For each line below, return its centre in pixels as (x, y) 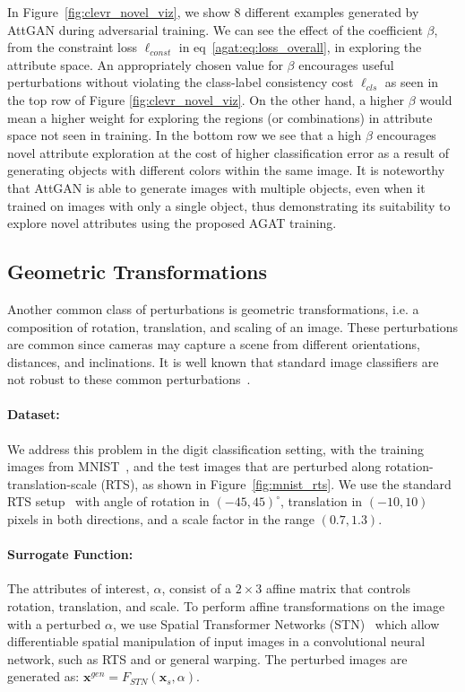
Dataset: (34, 414)
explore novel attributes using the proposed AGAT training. (172, 223)
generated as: (43, 676)
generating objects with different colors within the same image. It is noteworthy (226, 170)
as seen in (412, 82)
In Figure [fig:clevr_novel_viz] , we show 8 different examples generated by (213, 12)
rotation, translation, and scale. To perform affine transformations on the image (226, 606)
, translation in (322, 501)
